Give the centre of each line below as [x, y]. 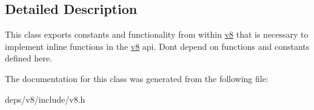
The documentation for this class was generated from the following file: [137, 78]
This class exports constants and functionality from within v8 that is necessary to [157, 34]
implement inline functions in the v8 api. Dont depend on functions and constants [157, 46]
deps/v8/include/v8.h [45, 99]
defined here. [28, 58]
